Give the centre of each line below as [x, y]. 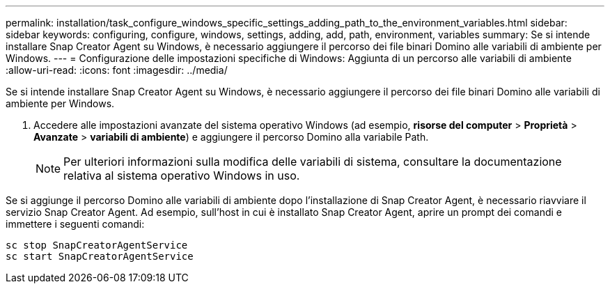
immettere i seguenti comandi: [75, 224]
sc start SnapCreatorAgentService [100, 256]
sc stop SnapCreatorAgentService [97, 245]
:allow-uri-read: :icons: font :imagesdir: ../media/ [117, 70]
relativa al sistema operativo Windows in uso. [182, 175]
